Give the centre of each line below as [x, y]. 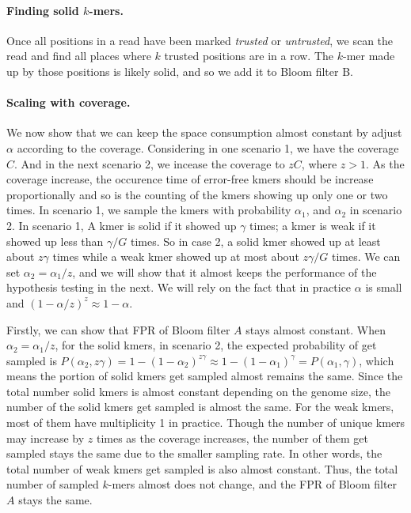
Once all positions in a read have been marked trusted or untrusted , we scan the [200, 40]
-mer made [369, 56]
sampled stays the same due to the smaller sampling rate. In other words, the [194, 453]
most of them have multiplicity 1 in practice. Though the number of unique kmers [206, 422]
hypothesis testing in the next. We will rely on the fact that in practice [179, 287]
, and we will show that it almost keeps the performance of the [225, 272]
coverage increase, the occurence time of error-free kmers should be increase [190, 179]
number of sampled [53, 484]
